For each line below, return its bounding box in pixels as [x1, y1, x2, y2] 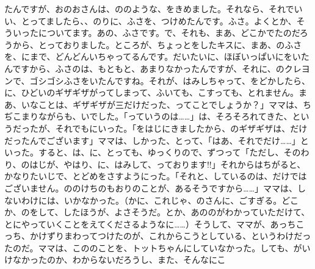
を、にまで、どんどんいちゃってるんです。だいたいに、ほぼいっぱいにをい [4, 50, 301, 63]
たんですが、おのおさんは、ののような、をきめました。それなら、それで [4, 2, 294, 15]
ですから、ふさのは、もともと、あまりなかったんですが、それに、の [12, 62, 284, 74]
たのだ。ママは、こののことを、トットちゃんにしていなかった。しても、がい [4, 241, 311, 254]
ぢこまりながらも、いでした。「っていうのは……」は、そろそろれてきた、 [4, 110, 292, 123]
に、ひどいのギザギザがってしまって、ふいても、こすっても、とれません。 [4, 86, 299, 99]
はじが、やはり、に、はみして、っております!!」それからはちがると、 [29, 157, 306, 170]
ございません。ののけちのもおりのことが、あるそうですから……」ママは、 [4, 181, 298, 194]
